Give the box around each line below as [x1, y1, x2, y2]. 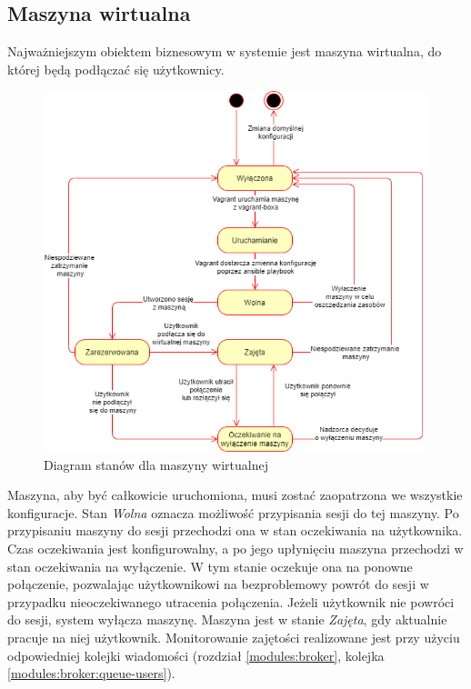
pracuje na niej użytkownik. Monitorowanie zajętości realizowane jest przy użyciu [7, 628, 460, 647]
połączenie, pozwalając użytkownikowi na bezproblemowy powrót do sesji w [7, 574, 429, 594]
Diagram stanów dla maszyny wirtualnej [44, 454, 268, 474]
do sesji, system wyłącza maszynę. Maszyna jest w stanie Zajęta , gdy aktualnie [7, 610, 447, 629]
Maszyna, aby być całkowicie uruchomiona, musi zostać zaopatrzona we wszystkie [7, 485, 463, 504]
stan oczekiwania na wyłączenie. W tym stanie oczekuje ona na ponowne [7, 556, 413, 575]
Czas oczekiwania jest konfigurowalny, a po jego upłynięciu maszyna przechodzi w [7, 539, 464, 558]
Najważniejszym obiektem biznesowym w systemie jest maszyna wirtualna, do [7, 42, 442, 61]
